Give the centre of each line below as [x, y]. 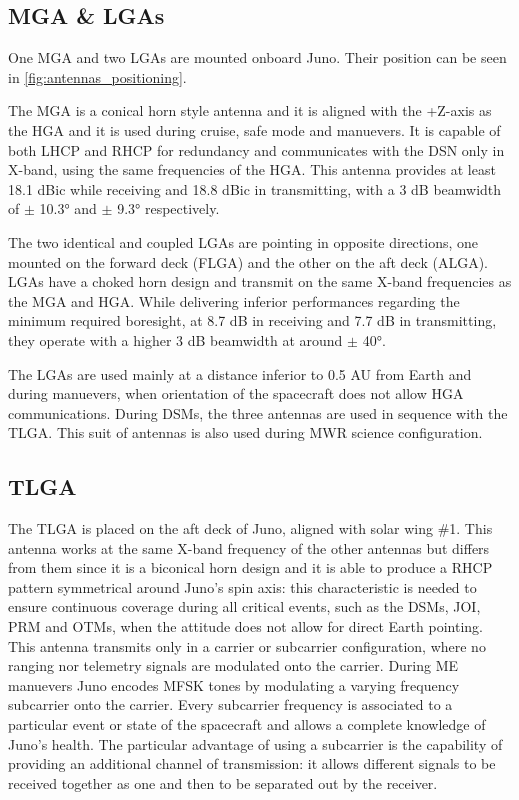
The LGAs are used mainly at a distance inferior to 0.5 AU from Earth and [240, 373]
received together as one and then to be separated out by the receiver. [223, 782]
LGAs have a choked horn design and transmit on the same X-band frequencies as [260, 281]
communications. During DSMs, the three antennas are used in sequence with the [258, 412]
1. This [471, 528]
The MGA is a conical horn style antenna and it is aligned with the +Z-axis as [250, 110]
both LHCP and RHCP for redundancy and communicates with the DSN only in [256, 149]
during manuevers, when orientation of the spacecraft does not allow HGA [236, 393]
